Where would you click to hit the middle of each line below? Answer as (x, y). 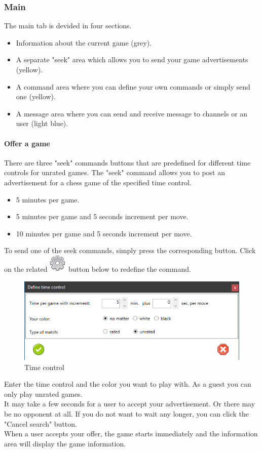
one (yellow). (36, 96)
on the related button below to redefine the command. (98, 269)
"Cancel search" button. (41, 423)
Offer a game (27, 143)
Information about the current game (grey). (84, 42)
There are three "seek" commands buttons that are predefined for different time (127, 162)
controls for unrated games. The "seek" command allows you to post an (115, 172)
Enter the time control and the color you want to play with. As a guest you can (128, 384)
